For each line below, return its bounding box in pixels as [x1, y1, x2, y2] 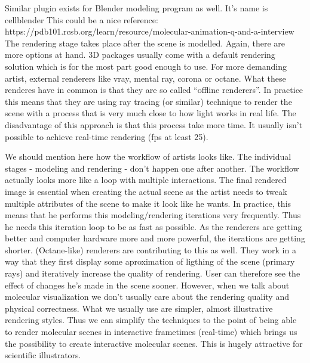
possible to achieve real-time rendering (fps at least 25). [5, 130, 208, 142]
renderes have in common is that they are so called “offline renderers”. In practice [5, 83, 303, 96]
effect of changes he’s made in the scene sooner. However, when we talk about [5, 278, 290, 291]
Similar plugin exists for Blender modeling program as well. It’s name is [5, 2, 268, 14]
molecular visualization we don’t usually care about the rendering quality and [5, 290, 289, 303]
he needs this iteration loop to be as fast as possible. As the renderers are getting [5, 220, 302, 232]
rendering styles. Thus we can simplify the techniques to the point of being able [5, 314, 297, 326]
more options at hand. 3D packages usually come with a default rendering [5, 48, 275, 61]
